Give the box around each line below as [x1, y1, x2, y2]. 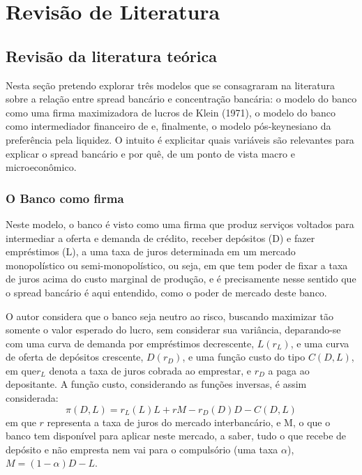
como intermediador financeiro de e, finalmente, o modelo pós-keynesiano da [6, 119, 331, 133]
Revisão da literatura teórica [6, 45, 217, 66]
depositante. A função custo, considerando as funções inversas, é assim [6, 377, 307, 391]
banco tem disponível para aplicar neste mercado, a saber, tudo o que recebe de [6, 428, 347, 443]
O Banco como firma [6, 189, 124, 206]
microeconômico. [6, 160, 77, 174]
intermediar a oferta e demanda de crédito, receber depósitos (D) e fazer [6, 230, 315, 245]
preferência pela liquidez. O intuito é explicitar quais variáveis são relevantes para [6, 132, 354, 146]
